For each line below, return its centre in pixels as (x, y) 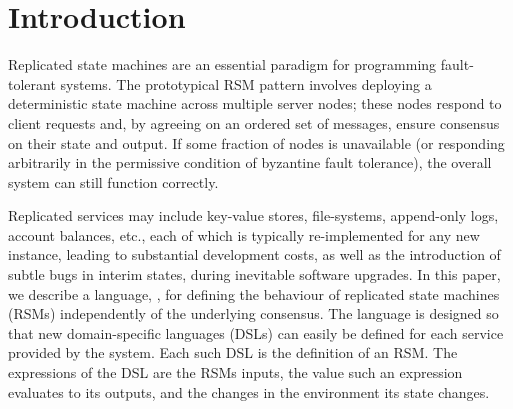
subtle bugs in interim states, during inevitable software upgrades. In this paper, (254, 274)
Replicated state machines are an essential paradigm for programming (222, 64)
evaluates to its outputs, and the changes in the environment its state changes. (249, 391)
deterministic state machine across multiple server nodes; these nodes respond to (255, 103)
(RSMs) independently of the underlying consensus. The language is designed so (253, 313)
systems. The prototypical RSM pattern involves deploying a (246, 83)
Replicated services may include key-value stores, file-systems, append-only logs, (253, 215)
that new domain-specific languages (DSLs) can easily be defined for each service (256, 332)
